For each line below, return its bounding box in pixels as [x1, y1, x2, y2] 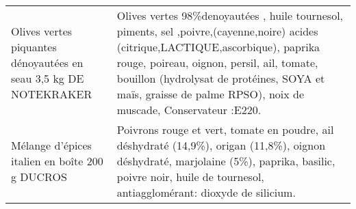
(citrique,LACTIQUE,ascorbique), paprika [116, 39, 320, 55]
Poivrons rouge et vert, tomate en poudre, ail [116, 122, 334, 137]
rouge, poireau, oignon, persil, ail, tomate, [116, 55, 318, 70]
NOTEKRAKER [11, 86, 92, 102]
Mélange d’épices [11, 137, 92, 153]
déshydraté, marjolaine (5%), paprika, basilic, [116, 153, 335, 169]
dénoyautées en [11, 55, 84, 70]
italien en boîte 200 [11, 153, 103, 169]
